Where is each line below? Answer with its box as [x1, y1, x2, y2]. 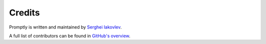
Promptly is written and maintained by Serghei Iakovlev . [9, 24, 122, 30]
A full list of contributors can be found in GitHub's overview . [9, 33, 131, 39]
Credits [9, 7, 40, 18]
